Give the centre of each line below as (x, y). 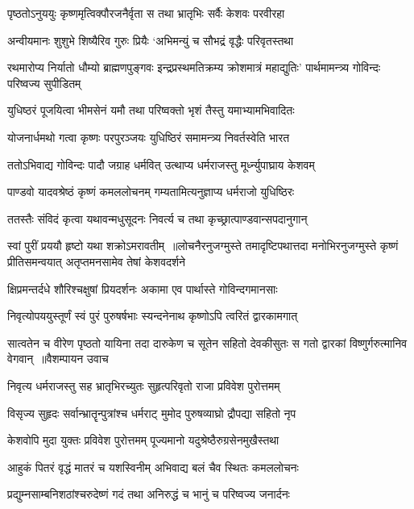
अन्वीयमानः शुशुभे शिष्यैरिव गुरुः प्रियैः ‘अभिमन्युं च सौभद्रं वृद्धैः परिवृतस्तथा (151, 40)
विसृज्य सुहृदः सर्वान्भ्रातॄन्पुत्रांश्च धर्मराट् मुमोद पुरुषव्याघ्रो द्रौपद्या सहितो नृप (152, 413)
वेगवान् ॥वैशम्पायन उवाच (58, 359)
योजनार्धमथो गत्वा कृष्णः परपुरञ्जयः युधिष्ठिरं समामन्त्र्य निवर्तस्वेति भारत (149, 137)
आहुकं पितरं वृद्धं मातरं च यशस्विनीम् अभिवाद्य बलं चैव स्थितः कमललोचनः (153, 467)
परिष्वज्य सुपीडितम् (44, 83)
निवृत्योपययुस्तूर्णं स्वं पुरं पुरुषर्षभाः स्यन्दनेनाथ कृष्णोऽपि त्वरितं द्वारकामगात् (153, 316)
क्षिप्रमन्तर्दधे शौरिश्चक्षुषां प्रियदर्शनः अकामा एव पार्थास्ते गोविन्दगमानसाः (143, 288)
